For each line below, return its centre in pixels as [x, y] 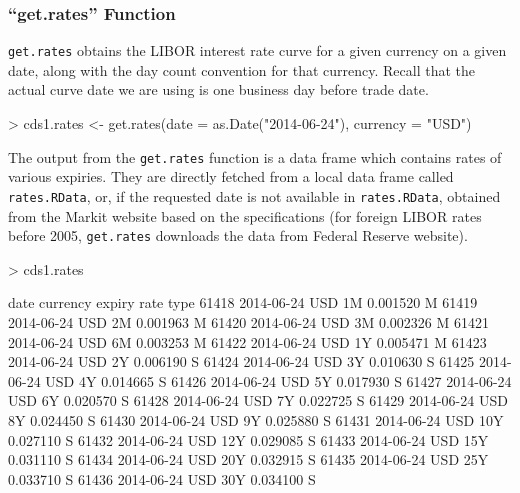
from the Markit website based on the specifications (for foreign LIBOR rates [245, 215]
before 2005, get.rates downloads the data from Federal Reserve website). [238, 235]
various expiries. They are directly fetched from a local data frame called [231, 176]
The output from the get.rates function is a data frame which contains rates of [255, 156]
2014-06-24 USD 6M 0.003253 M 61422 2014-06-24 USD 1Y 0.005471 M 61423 [247, 341]
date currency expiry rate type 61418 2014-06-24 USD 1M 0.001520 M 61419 [243, 302]
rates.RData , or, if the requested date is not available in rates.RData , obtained [254, 195]
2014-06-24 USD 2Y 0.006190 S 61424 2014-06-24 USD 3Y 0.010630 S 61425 [241, 361]
